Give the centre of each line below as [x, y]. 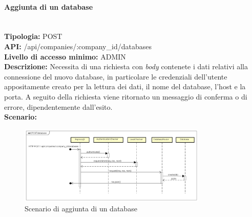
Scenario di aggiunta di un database [81, 209]
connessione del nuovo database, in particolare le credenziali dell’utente [116, 76]
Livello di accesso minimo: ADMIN [65, 56]
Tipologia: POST [33, 36]
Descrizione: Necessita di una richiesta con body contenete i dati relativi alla [126, 66]
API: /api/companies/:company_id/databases [78, 46]
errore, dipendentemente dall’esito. [58, 106]
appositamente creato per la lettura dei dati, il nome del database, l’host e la [125, 86]
